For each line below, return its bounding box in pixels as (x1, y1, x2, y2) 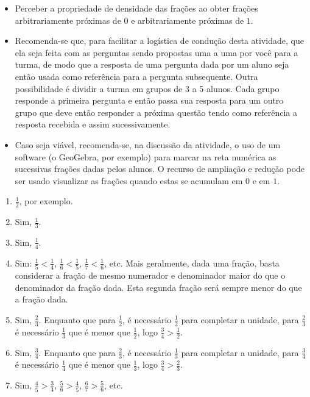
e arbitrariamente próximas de (131, 13, 244, 26)
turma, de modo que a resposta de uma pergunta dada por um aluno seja (15, 58, 289, 71)
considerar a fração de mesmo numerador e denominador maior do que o (15, 269, 286, 282)
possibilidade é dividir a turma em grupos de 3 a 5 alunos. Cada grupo (15, 82, 280, 95)
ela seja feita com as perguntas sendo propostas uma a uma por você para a (15, 46, 298, 59)
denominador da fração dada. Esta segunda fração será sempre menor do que (15, 281, 302, 293)
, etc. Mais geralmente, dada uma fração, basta (104, 256, 280, 269)
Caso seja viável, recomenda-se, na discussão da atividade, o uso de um (15, 138, 281, 151)
